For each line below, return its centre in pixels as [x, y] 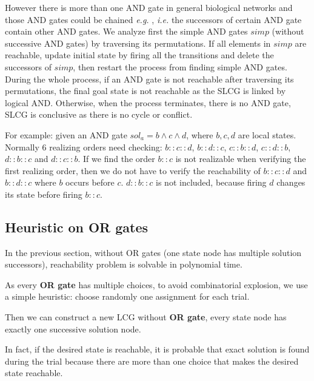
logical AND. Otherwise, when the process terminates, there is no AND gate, [148, 102]
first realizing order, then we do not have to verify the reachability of [133, 170]
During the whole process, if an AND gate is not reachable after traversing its [149, 79]
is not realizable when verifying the [241, 159]
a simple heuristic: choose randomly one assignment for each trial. [127, 296]
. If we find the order [116, 159]
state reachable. [34, 373]
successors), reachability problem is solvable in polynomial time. [124, 264]
